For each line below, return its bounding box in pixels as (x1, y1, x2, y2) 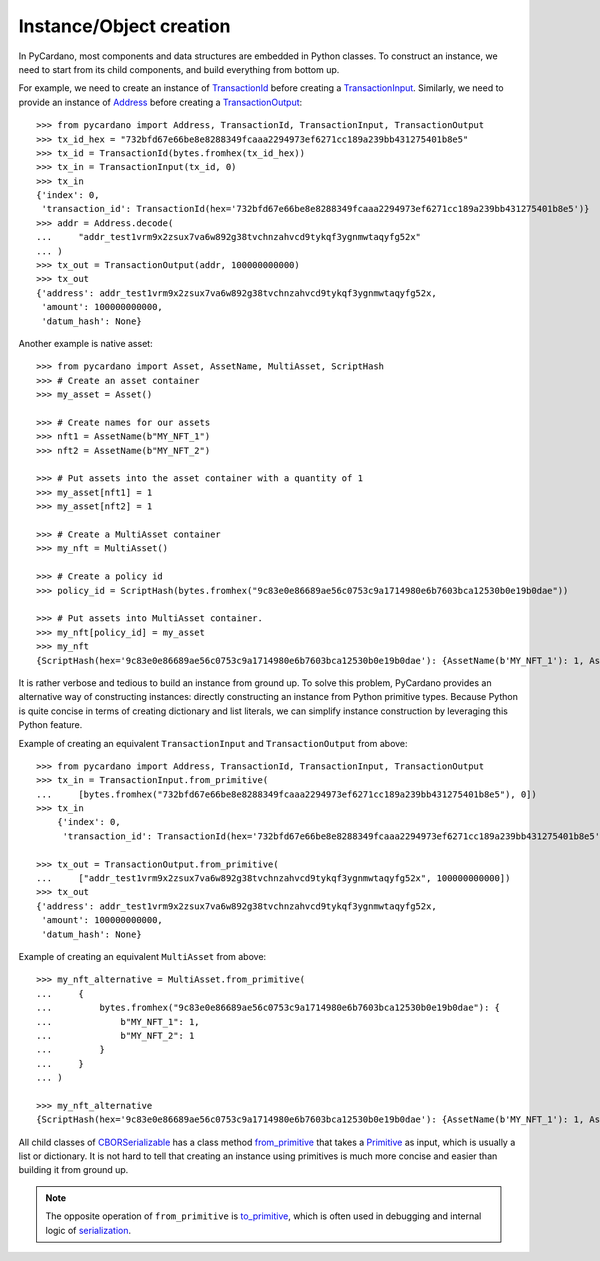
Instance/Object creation (18, 15, 231, 37)
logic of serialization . (45, 1224, 132, 1236)
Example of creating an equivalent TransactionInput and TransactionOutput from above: (18, 737, 409, 749)
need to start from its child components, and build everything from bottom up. (18, 63, 340, 75)
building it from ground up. (18, 1164, 129, 1176)
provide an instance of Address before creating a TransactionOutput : (18, 96, 303, 108)
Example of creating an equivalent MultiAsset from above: (18, 950, 267, 962)
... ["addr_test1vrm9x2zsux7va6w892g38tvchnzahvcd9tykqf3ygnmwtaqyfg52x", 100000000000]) (36, 873, 511, 884)
